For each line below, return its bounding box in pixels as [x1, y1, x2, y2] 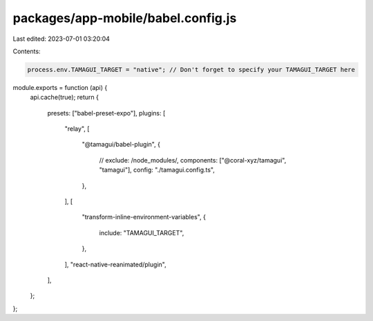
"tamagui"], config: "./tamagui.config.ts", [99, 166, 216, 174]
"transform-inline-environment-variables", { [82, 213, 207, 221]
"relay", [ [64, 125, 90, 133]
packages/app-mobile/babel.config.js [12, 10, 237, 26]
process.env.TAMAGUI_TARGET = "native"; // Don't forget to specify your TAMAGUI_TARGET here [27, 66, 356, 73]
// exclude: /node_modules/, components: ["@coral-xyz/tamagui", [99, 156, 287, 164]
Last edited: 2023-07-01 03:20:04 [12, 35, 111, 43]
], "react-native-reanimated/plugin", [64, 260, 166, 268]
